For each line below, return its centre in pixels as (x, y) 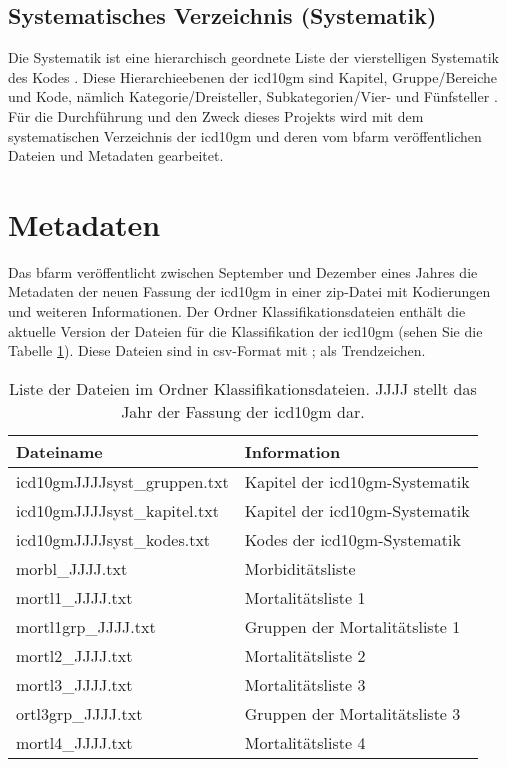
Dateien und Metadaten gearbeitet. (116, 155)
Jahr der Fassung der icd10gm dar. (243, 411)
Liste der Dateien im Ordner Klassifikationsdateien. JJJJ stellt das (242, 388)
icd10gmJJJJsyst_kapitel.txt (117, 510)
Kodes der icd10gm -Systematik (352, 539)
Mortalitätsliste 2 (305, 655)
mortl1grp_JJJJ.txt (86, 626)
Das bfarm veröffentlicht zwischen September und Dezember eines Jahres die (243, 271)
